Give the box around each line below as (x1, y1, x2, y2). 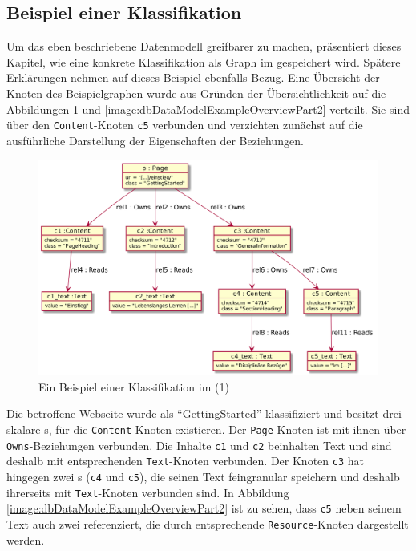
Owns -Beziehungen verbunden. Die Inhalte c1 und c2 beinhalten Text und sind (6, 436, 392, 453)
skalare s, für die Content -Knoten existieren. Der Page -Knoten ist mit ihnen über (6, 420, 406, 437)
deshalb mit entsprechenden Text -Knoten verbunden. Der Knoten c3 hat (6, 452, 364, 469)
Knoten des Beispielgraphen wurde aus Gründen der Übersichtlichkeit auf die (6, 84, 386, 101)
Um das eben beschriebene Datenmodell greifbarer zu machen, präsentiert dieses (6, 38, 402, 55)
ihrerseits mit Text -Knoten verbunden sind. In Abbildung (6, 484, 289, 500)
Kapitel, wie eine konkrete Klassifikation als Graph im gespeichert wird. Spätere (6, 53, 401, 70)
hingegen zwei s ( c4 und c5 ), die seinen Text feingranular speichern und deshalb (6, 468, 400, 484)
